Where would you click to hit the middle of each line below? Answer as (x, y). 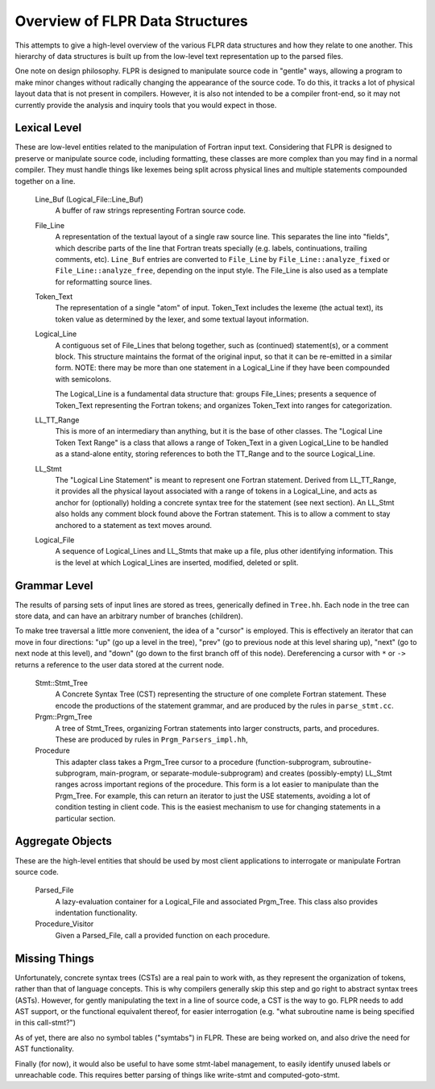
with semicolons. (83, 379)
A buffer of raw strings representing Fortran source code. (150, 210)
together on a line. (45, 181)
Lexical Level (48, 128)
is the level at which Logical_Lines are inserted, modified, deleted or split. (177, 562)
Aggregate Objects (63, 841)
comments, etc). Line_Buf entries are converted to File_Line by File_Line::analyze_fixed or (222, 259)
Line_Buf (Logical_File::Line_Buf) (89, 199)
